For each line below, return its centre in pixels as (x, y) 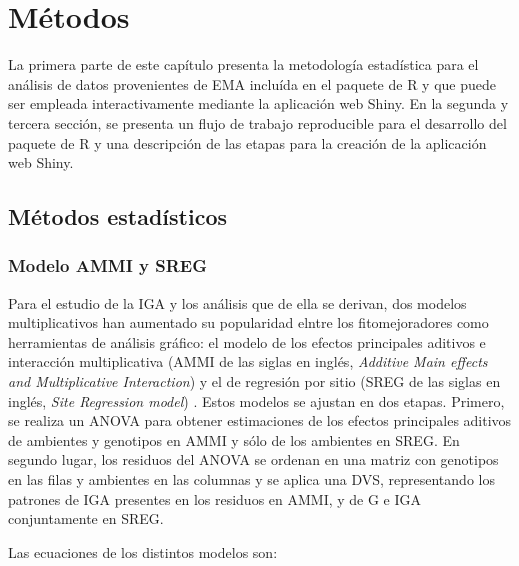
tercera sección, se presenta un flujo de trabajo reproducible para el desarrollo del (257, 122)
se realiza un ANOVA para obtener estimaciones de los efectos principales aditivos (260, 420)
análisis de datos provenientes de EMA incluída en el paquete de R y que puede (252, 83)
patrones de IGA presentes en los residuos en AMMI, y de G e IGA (215, 498)
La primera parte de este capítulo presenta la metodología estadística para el (243, 64)
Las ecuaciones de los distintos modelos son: (143, 551)
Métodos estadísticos (118, 216)
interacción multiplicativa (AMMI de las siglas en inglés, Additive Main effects (248, 361)
